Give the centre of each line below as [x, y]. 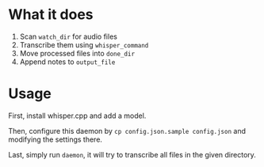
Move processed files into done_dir [77, 53]
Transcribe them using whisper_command [84, 44]
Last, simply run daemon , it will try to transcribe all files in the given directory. [132, 154]
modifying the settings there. [55, 139]
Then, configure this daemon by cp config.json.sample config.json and [127, 131]
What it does [51, 15]
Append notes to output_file [67, 62]
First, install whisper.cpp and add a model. [77, 116]
